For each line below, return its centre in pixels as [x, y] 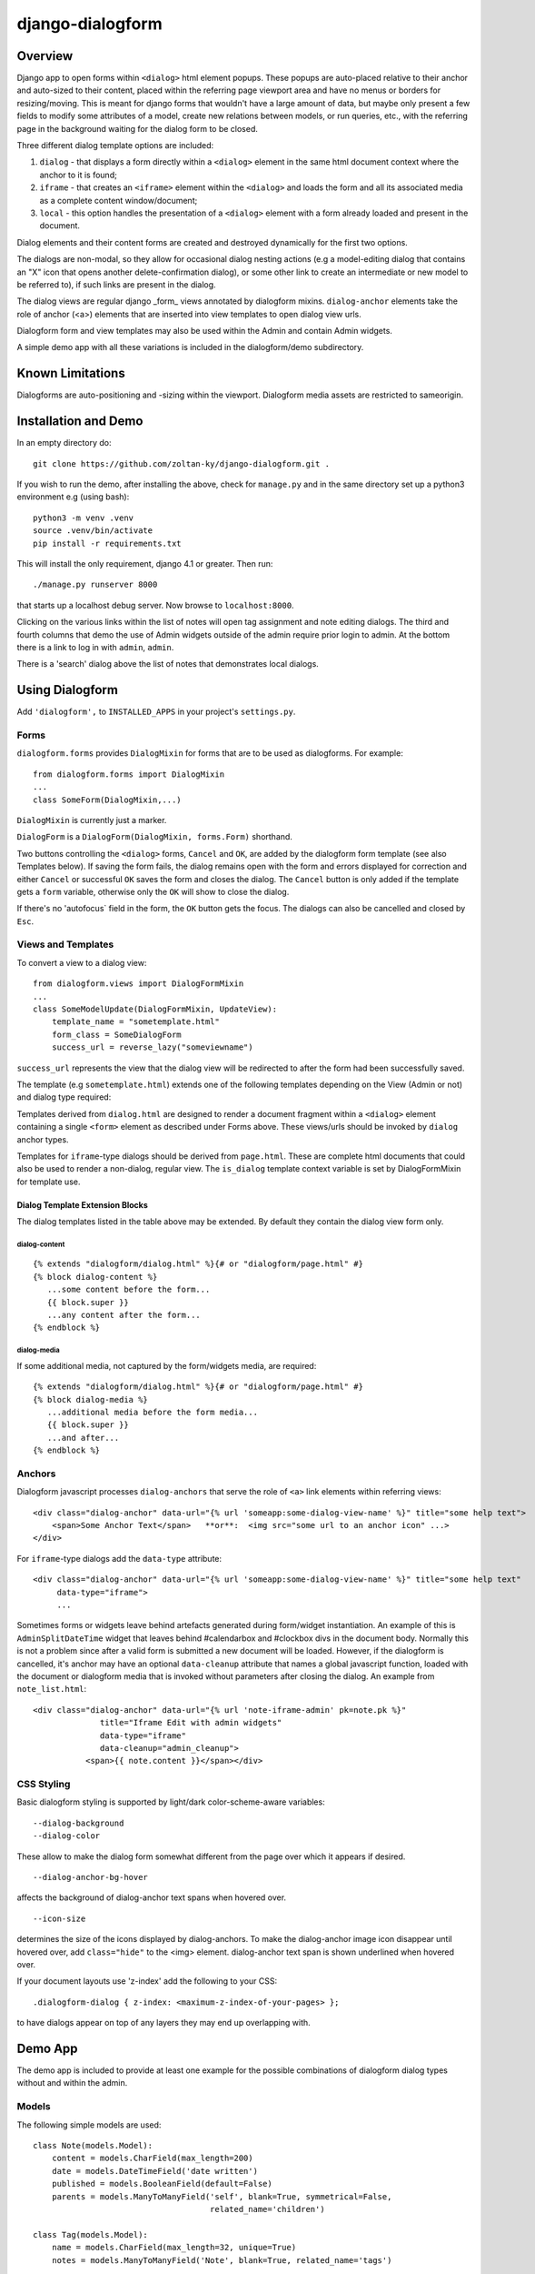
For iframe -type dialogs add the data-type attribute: [119, 1558]
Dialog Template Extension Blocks [83, 1204]
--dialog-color [67, 1836]
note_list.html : [52, 1689]
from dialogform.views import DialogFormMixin [139, 984]
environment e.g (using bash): [73, 497]
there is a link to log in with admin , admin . [95, 647]
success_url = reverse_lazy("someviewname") [152, 1047]
